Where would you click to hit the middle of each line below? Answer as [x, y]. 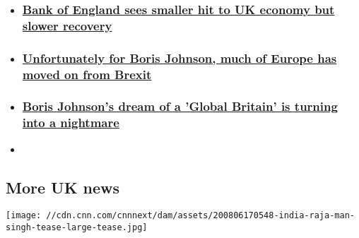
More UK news [63, 187]
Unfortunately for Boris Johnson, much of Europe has [179, 58]
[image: [24, 216]
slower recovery [67, 25]
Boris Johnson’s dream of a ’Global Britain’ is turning [180, 106]
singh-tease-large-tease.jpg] [77, 228]
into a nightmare [71, 123]
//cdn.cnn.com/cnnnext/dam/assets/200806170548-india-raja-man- [200, 216]
